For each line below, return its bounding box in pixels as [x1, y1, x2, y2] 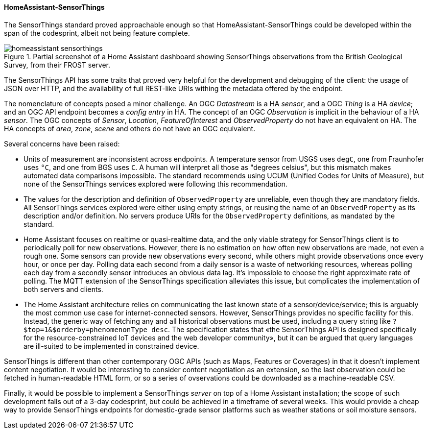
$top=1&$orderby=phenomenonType [24, 325, 147, 334]
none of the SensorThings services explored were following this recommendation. [24, 179, 287, 188]
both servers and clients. [24, 285, 103, 293]
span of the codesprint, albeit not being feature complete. [4, 28, 190, 37]
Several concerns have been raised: [4, 139, 120, 148]
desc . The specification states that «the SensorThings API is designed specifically [151, 325, 417, 334]
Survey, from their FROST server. [4, 60, 110, 69]
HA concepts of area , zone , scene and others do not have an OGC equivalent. [4, 124, 256, 133]
